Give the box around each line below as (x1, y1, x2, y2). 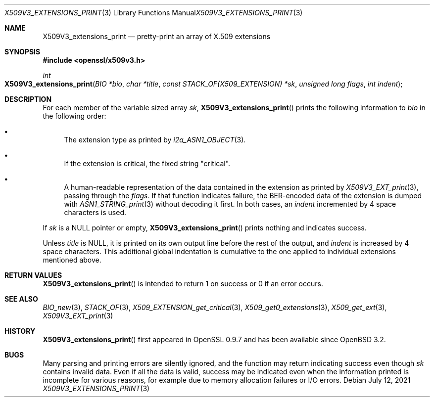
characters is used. (64, 208, 127, 217)
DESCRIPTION (4, 95, 52, 103)
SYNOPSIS (4, 47, 41, 56)
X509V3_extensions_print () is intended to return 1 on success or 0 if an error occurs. (43, 279, 323, 288)
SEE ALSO (4, 295, 38, 303)
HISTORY (4, 327, 36, 335)
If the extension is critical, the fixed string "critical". (64, 159, 231, 168)
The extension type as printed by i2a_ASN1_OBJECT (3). (64, 135, 246, 144)
